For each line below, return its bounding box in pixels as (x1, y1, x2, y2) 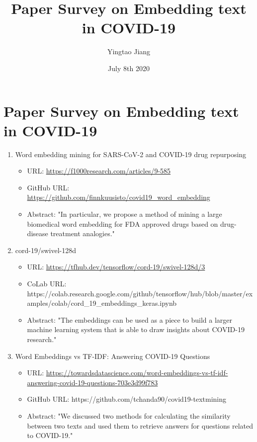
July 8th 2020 (108, 63, 150, 73)
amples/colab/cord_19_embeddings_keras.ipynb (27, 298, 177, 308)
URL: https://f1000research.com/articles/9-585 (27, 166, 171, 176)
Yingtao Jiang (107, 46, 151, 57)
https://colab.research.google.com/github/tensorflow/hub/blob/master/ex (27, 288, 253, 298)
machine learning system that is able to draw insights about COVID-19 (27, 324, 245, 335)
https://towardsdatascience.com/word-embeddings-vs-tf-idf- (46, 367, 228, 378)
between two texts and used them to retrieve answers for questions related (27, 420, 254, 431)
